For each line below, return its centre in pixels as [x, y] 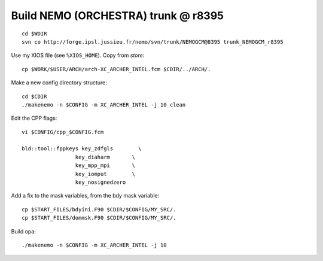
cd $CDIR [34, 96]
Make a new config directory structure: [59, 83]
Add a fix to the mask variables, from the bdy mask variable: [85, 196]
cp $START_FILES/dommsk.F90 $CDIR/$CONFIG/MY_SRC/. [99, 218]
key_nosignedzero [100, 182]
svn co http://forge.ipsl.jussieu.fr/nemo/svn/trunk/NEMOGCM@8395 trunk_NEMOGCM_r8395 [153, 42]
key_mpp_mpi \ [105, 166]
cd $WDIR [34, 34]
